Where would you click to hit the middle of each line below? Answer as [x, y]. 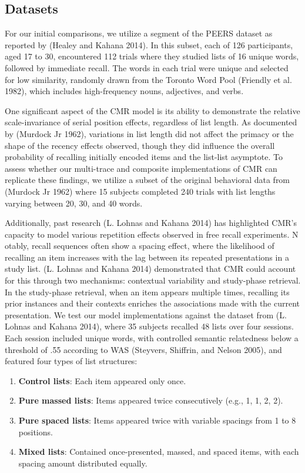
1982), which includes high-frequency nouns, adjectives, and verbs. [124, 91]
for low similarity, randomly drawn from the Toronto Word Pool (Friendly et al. [148, 79]
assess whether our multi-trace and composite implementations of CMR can [141, 168]
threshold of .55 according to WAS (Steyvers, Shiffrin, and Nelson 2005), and [143, 349]
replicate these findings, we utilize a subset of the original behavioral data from [148, 180]
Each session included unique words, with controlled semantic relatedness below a [152, 338]
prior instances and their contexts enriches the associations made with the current [152, 303]
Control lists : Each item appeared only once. [102, 380]
